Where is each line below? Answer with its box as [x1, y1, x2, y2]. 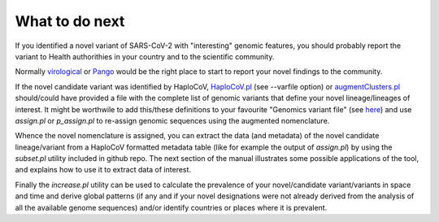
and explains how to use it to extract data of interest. [15, 165, 191, 175]
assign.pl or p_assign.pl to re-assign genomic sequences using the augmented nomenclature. [15, 115, 330, 125]
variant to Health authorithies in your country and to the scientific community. [15, 51, 275, 61]
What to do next [15, 12, 125, 30]
